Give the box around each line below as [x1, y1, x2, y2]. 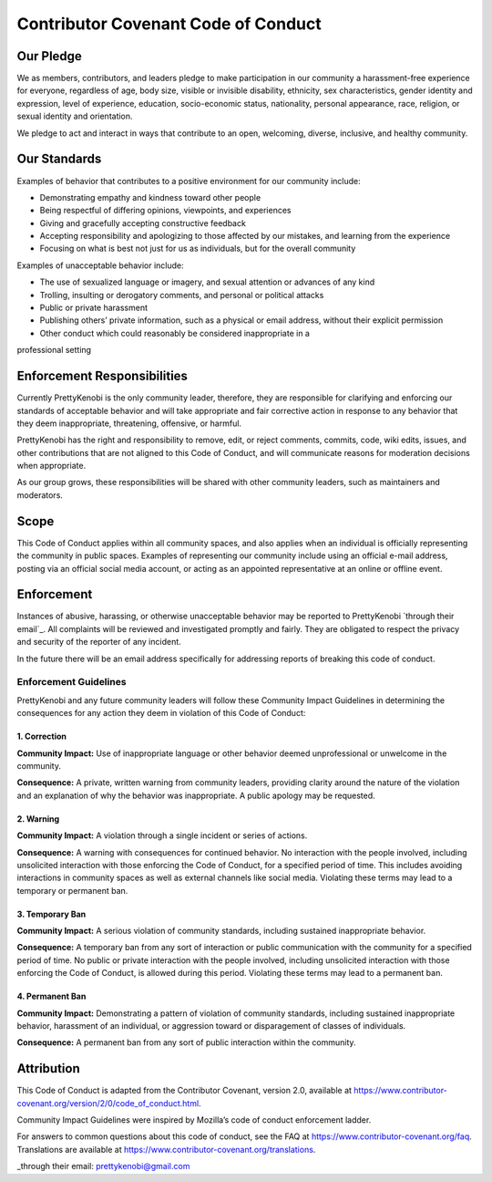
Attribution [16, 1061, 81, 1076]
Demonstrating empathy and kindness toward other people [39, 192, 261, 202]
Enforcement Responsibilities [16, 368, 189, 384]
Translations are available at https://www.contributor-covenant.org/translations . [16, 1144, 316, 1155]
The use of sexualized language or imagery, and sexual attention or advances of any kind [39, 276, 375, 287]
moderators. [16, 489, 64, 501]
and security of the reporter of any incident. [16, 637, 181, 648]
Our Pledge [16, 48, 82, 64]
